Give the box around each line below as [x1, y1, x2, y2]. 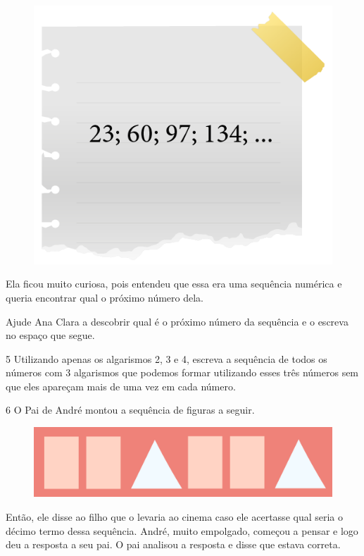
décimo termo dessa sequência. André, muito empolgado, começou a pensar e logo [6, 523, 358, 538]
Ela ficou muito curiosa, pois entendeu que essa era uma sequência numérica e [6, 276, 342, 291]
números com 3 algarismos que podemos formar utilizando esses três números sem [6, 365, 359, 380]
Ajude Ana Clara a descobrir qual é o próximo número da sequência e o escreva [6, 314, 349, 328]
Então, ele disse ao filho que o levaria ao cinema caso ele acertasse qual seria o [6, 509, 344, 524]
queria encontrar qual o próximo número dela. [6, 290, 203, 304]
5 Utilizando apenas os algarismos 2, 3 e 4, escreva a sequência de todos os [6, 351, 327, 366]
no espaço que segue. [6, 328, 95, 342]
